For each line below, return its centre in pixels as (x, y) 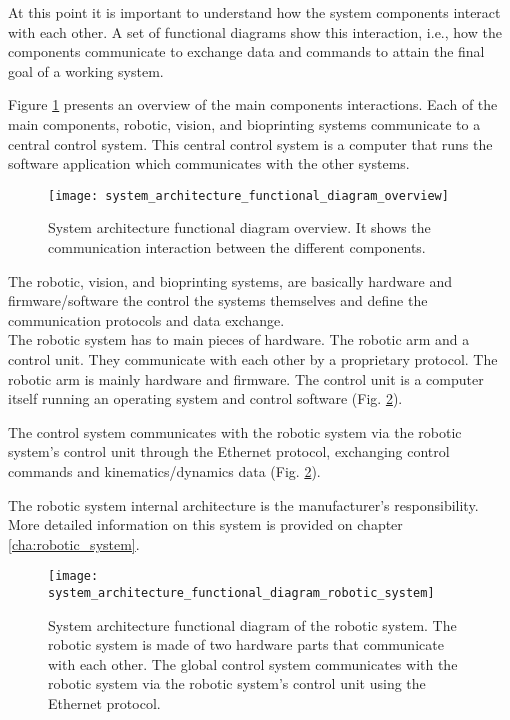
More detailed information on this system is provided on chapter (205, 524)
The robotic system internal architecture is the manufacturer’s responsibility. (243, 504)
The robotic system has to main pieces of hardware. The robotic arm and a (239, 339)
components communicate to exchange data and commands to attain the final (246, 51)
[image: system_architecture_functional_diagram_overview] (248, 195)
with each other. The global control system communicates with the (253, 663)
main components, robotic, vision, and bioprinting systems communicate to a (244, 123)
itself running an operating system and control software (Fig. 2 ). (205, 398)
